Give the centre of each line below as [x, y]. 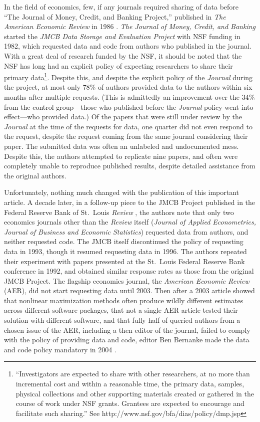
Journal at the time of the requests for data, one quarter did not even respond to [128, 126]
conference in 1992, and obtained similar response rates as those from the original [129, 271]
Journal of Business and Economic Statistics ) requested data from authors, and [126, 231]
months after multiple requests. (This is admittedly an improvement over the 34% [129, 97]
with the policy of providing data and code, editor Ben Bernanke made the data [127, 340]
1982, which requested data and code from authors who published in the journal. [128, 46]
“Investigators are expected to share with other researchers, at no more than [133, 374]
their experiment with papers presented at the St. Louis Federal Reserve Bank [124, 261]
